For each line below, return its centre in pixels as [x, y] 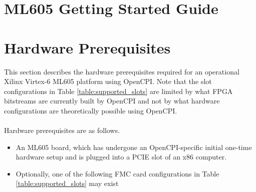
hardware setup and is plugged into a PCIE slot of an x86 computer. [121, 157]
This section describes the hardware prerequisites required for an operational [122, 71]
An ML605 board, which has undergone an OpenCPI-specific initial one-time [134, 147]
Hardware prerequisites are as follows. [62, 130]
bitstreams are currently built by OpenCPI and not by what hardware [112, 101]
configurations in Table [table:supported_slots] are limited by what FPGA [118, 91]
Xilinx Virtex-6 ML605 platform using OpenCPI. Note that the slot [108, 81]
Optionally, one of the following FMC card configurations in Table [117, 173]
